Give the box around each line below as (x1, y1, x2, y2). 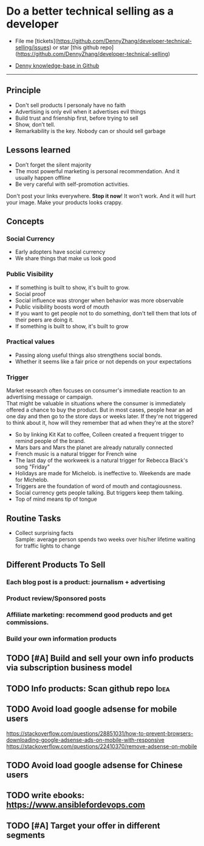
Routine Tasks (6, 513, 61, 523)
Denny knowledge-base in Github (15, 62, 100, 69)
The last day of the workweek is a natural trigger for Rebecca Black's (15, 457, 188, 464)
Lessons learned (6, 145, 71, 156)
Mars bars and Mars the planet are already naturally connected (15, 444, 173, 451)
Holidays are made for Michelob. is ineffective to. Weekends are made (15, 470, 191, 477)
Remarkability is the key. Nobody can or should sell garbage (15, 127, 166, 134)
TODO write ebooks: (6, 790, 85, 800)
